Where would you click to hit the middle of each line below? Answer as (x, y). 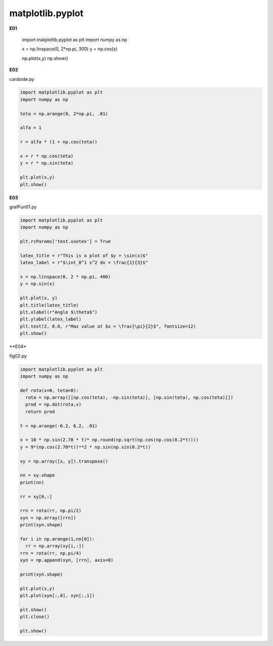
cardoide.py (22, 79)
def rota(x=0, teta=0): (50, 390)
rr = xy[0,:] (36, 496)
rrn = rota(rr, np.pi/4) (51, 553)
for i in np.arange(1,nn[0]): (57, 539)
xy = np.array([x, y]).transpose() (64, 461)
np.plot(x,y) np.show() (45, 58)
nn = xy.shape (37, 475)
